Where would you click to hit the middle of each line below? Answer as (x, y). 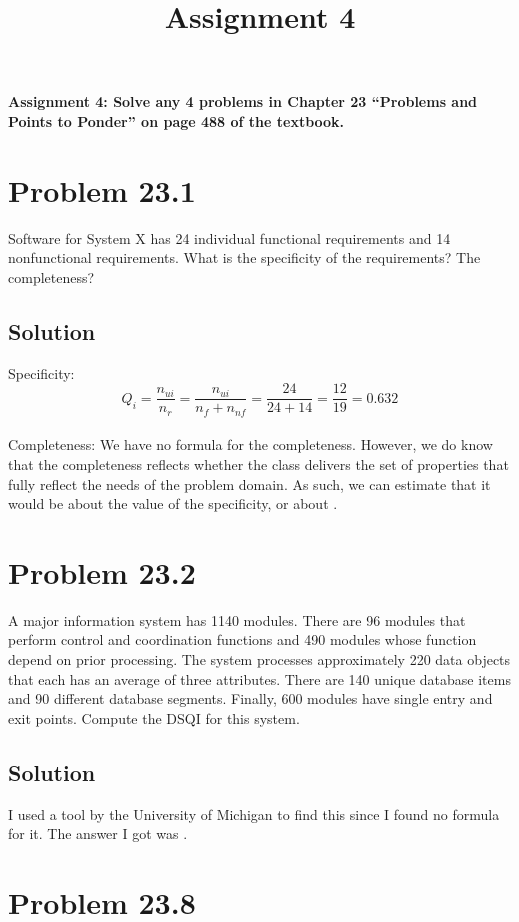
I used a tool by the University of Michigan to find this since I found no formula (254, 813)
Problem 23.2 (102, 571)
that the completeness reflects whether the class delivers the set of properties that (258, 463)
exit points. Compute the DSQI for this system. (154, 717)
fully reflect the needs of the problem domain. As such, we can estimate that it (249, 483)
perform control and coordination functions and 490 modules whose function (242, 639)
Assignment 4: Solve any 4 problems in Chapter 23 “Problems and (243, 101)
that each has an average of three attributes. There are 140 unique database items (259, 678)
